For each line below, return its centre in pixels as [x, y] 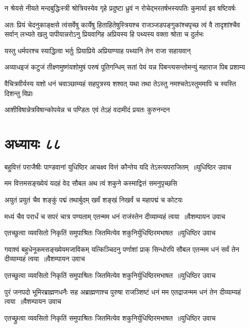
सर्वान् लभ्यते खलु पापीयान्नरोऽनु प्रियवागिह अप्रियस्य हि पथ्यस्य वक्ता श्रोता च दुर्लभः [104, 34]
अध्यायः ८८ [33, 143]
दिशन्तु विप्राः [19, 93]
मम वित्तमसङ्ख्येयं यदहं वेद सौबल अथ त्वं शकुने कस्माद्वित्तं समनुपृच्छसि [91, 183]
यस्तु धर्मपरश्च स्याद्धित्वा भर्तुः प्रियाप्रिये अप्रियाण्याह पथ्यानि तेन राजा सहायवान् [98, 50]
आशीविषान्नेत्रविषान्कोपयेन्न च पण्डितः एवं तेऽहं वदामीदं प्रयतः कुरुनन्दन [87, 110]
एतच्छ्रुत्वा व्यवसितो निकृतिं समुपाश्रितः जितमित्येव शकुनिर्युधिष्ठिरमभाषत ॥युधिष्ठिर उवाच [110, 317]
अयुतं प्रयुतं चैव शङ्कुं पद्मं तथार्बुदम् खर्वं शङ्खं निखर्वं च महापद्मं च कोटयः [94, 200]
